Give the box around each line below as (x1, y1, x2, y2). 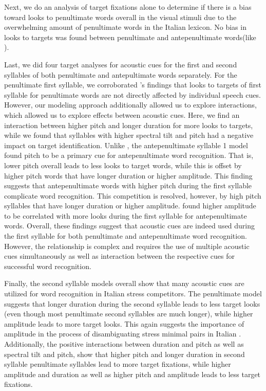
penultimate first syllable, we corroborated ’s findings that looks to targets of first (4, 79, 261, 90)
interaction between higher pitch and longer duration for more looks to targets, (4, 119, 253, 130)
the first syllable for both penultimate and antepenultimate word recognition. (4, 230, 247, 241)
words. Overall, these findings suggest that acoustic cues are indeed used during (4, 220, 255, 231)
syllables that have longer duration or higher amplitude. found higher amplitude (4, 200, 256, 211)
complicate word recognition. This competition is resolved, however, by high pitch (4, 190, 261, 201)
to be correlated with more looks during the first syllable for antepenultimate (4, 210, 247, 221)
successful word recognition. (4, 260, 91, 271)
